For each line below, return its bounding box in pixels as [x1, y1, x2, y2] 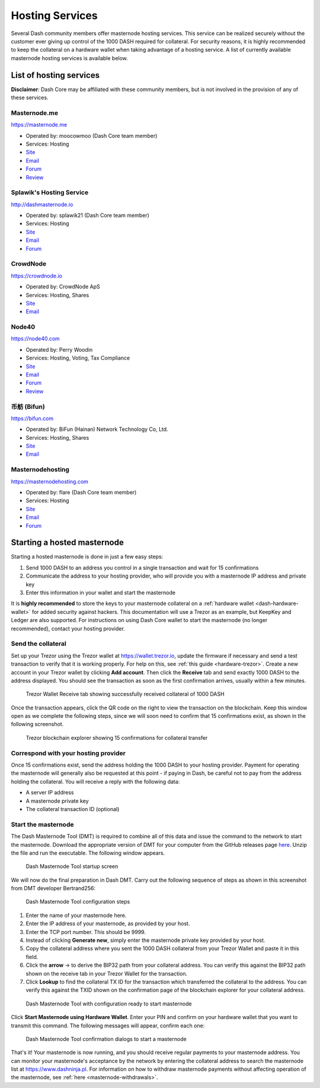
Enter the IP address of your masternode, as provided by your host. [25, 920, 190, 927]
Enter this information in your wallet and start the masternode [25, 589, 176, 597]
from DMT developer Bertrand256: [11, 885, 96, 892]
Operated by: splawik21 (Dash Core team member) [25, 212, 149, 219]
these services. [11, 94, 49, 101]
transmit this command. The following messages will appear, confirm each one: [11, 1022, 205, 1029]
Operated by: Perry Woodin [25, 346, 93, 353]
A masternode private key [25, 797, 89, 805]
